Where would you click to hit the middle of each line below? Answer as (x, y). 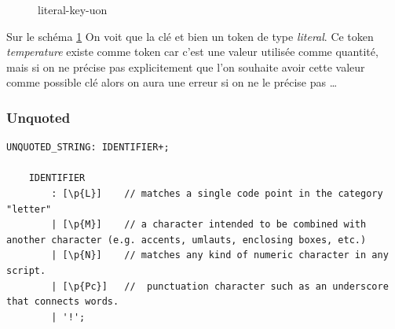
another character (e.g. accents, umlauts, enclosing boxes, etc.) (187, 240)
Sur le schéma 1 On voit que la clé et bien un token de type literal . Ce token (190, 36)
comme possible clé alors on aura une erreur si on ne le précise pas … (172, 82)
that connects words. (63, 302)
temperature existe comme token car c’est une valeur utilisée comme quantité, (192, 52)
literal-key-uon (73, 9)
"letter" (29, 209)
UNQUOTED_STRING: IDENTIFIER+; (88, 148)
